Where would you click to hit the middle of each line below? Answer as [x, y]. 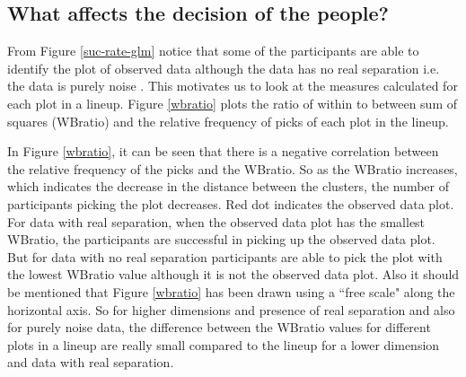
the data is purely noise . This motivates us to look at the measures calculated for [233, 86]
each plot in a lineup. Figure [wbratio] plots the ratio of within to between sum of [233, 103]
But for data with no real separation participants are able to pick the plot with [225, 256]
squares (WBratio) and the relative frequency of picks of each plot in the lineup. [228, 121]
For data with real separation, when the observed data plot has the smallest [216, 221]
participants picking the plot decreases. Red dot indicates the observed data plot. [231, 203]
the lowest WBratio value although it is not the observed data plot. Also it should [233, 274]
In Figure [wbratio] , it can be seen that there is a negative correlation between [223, 151]
